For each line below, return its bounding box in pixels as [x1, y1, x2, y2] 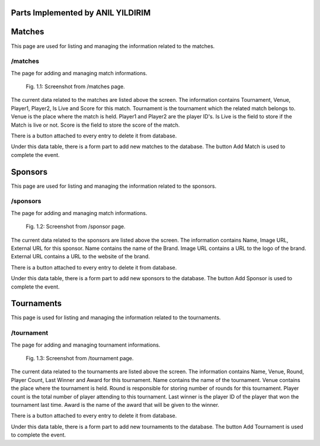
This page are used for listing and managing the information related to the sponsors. [11, 182, 216, 190]
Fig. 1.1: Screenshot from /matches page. [25, 83, 126, 90]
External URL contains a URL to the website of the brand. [11, 253, 151, 260]
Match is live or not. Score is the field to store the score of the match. [11, 121, 180, 129]
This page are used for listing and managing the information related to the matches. [11, 42, 215, 50]
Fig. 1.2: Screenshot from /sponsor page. [25, 223, 126, 230]
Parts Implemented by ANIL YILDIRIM [11, 8, 151, 18]
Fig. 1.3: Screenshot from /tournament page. [25, 355, 134, 362]
